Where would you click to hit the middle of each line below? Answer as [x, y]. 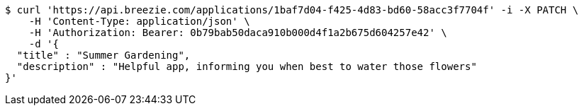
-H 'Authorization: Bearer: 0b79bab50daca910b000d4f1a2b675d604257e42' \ [238, 33]
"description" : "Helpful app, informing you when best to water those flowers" [247, 66]
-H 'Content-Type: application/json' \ [139, 21]
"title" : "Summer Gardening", [103, 55]
